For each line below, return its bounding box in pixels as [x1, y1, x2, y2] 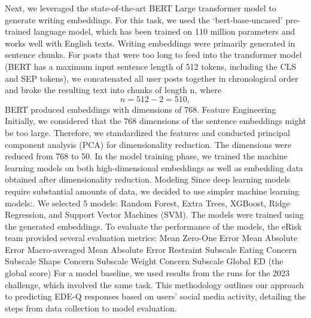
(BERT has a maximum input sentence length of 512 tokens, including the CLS [5, 60, 297, 72]
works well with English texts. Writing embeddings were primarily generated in [5, 36, 295, 49]
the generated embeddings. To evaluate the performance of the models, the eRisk [5, 220, 302, 232]
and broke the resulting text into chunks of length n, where [5, 84, 221, 96]
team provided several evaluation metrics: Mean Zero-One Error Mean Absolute [5, 231, 298, 244]
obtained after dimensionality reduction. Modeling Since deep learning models [5, 173, 291, 186]
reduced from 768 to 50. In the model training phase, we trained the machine [5, 150, 288, 162]
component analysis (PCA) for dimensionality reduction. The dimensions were [5, 138, 292, 150]
